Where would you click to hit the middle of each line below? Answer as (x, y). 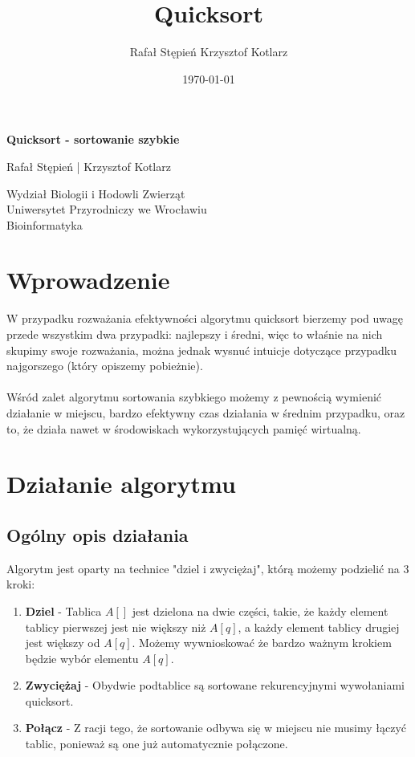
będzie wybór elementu (82, 658)
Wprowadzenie (88, 280)
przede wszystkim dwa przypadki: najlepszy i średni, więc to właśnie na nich (195, 334)
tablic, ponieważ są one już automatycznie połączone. (157, 744)
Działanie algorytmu (121, 484)
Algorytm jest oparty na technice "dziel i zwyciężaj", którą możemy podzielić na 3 (208, 568)
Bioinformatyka (45, 224)
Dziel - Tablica (63, 610)
